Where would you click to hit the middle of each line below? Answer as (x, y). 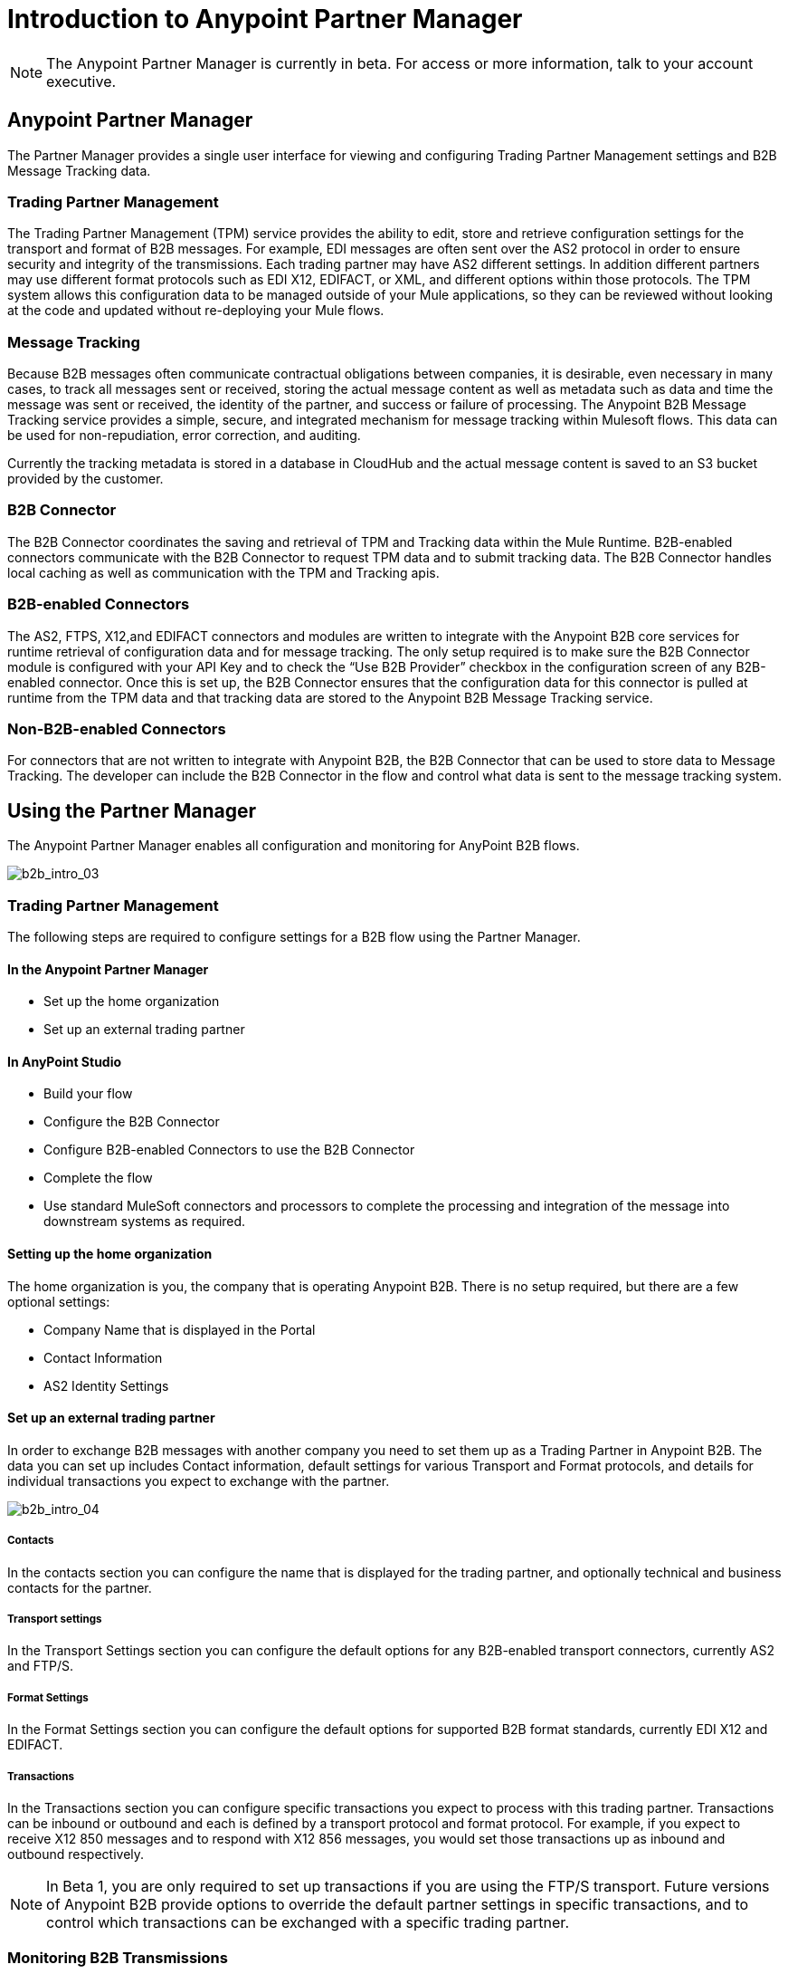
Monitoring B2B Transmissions (118, 1958)
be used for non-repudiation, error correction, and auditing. (184, 436)
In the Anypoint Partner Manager (108, 969)
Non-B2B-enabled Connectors (117, 728)
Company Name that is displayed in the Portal (180, 1329)
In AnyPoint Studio (65, 1061)
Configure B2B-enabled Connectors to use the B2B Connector (229, 1150)
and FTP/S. (40, 1666)
